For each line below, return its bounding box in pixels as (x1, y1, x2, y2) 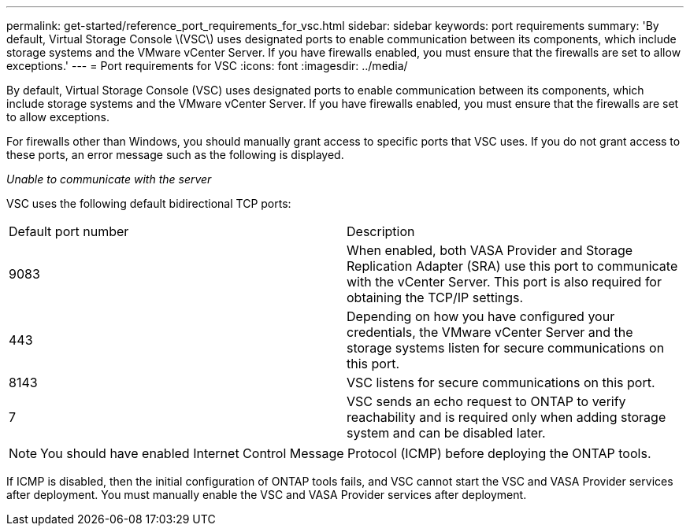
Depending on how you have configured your (347, 308, 615, 324)
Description (347, 224, 415, 239)
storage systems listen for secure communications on (347, 340, 665, 356)
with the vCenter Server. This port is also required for (347, 274, 662, 290)
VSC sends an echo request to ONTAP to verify (347, 393, 626, 409)
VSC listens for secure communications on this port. (347, 375, 655, 390)
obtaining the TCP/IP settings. (347, 290, 524, 305)
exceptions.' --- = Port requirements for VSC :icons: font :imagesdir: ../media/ (6, 59, 408, 72)
